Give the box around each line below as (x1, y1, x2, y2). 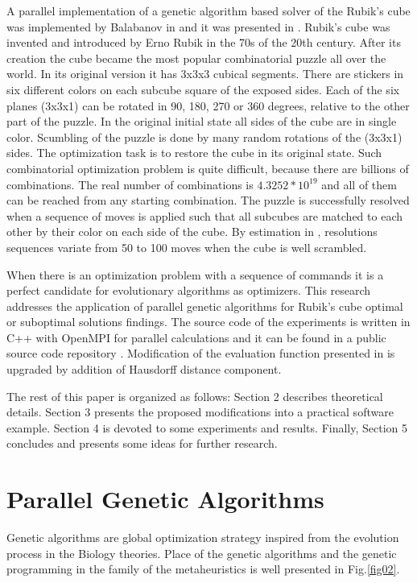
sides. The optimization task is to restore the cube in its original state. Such (6, 144, 382, 161)
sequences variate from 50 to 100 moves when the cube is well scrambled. (6, 238, 367, 255)
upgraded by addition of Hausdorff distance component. (6, 361, 282, 378)
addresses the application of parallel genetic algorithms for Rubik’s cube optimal (6, 297, 403, 314)
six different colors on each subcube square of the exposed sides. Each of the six (6, 81, 400, 97)
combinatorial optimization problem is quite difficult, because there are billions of (6, 159, 409, 176)
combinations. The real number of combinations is (6, 176, 254, 192)
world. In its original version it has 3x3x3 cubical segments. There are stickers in (6, 65, 404, 82)
